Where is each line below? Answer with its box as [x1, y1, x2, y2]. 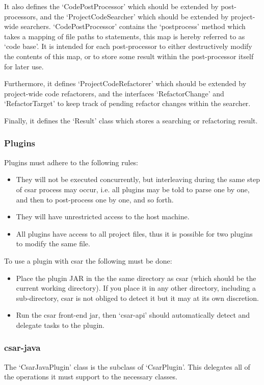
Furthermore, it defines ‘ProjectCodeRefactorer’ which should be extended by [4, 78, 247, 89]
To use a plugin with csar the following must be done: [4, 255, 172, 266]
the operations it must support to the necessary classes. [4, 371, 177, 382]
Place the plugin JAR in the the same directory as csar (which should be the [16, 272, 256, 283]
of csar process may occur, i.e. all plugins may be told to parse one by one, [16, 184, 250, 194]
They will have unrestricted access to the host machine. [16, 211, 190, 222]
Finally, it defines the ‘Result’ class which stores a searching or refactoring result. [4, 115, 258, 125]
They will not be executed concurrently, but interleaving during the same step [16, 174, 260, 185]
